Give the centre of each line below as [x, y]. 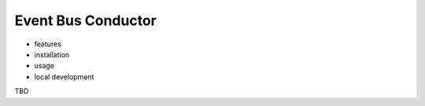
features [48, 44]
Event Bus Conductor [85, 20]
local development [64, 77]
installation [52, 54]
